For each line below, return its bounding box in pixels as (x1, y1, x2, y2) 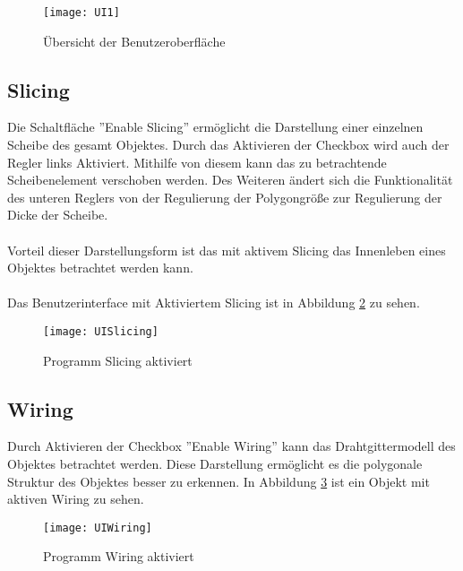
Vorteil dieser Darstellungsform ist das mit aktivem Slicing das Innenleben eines (7, 240, 446, 259)
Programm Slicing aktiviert (43, 350, 193, 369)
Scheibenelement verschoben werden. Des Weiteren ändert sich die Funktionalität (7, 170, 453, 189)
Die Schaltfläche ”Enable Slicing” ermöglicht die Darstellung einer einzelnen (7, 117, 424, 136)
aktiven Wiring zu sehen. (7, 489, 144, 508)
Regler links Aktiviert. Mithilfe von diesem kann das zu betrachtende (7, 152, 387, 171)
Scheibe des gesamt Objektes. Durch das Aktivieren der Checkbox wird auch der (7, 135, 450, 154)
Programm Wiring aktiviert (43, 547, 194, 566)
